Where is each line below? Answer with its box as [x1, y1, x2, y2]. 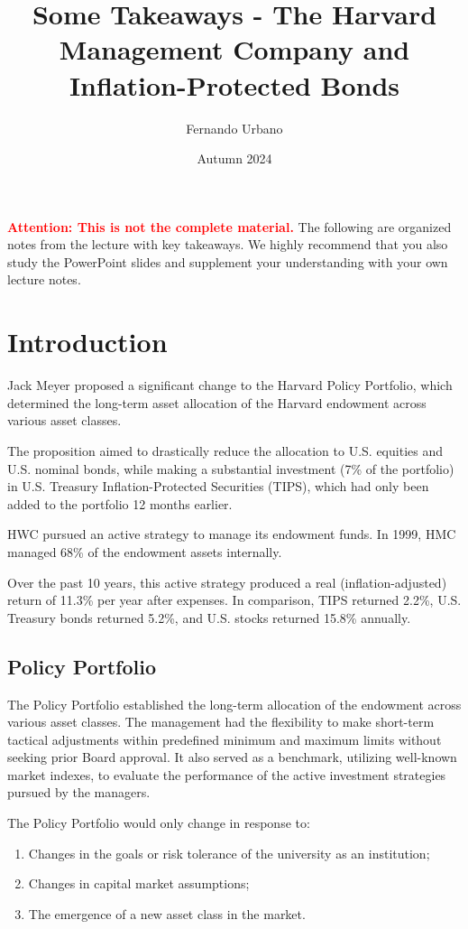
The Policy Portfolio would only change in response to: [7, 813, 310, 832]
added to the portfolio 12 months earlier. [7, 494, 233, 513]
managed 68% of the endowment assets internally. [7, 542, 282, 561]
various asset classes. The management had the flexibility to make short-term [7, 712, 435, 731]
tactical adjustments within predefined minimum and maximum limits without [7, 729, 442, 748]
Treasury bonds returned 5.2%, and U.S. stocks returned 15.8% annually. [7, 608, 411, 627]
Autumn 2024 [197, 149, 272, 168]
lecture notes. [7, 270, 81, 289]
